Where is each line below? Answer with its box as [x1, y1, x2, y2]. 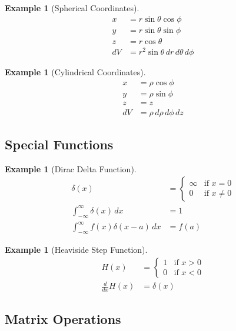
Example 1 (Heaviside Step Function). [5, 243, 148, 255]
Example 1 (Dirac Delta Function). [5, 162, 137, 175]
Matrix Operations [5, 310, 121, 328]
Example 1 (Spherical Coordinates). [5, 2, 139, 14]
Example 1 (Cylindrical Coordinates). [5, 65, 146, 78]
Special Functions [5, 135, 114, 153]
